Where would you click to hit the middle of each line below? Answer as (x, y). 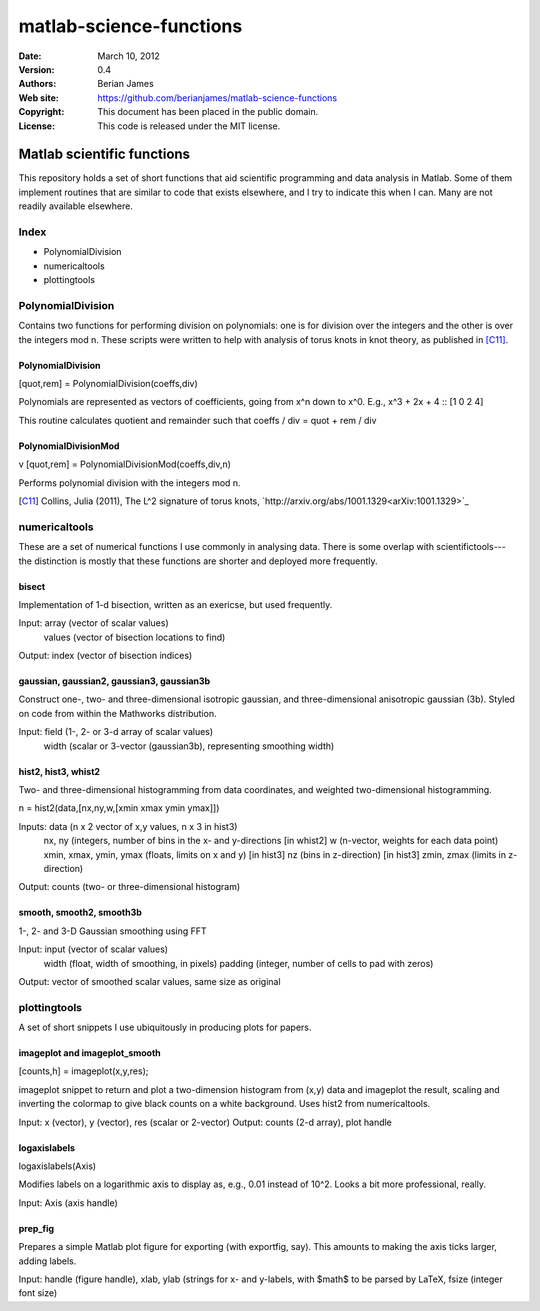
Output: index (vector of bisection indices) (105, 656)
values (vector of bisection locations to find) (134, 637)
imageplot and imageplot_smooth (90, 1053)
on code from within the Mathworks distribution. (117, 713)
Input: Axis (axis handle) (68, 1202)
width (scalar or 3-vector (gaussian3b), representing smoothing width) (189, 746)
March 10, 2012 (128, 56)
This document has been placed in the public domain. (208, 112)
